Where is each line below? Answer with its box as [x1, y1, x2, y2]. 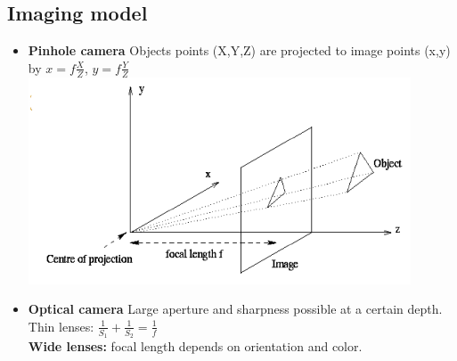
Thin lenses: [28, 316, 94, 335]
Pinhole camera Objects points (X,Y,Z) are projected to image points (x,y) [28, 41, 451, 60]
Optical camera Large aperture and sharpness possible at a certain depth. [28, 299, 443, 318]
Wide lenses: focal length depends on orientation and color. [28, 337, 363, 356]
